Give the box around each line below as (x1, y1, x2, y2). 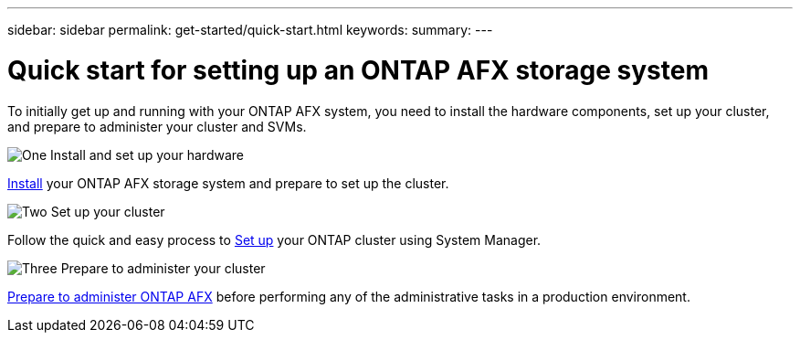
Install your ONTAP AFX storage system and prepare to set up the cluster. (7, 175, 449, 191)
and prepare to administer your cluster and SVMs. (7, 118, 307, 134)
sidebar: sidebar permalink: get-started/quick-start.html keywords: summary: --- (7, 22, 493, 37)
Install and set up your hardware (50, 146, 244, 163)
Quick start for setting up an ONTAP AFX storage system (7, 54, 709, 86)
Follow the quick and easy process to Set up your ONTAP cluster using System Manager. (7, 231, 542, 248)
